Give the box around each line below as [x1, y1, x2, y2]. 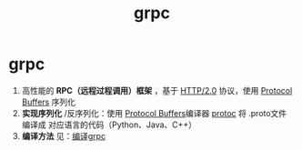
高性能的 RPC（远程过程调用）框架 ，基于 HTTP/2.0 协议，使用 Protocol [21, 85, 293, 95]
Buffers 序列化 [21, 96, 76, 107]
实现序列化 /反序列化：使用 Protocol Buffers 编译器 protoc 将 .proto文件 [21, 107, 287, 118]
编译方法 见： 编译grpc [21, 130, 106, 141]
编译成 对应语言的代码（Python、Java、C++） [21, 119, 197, 130]
